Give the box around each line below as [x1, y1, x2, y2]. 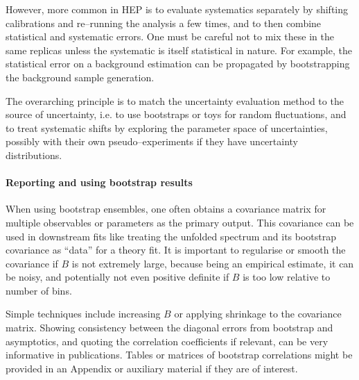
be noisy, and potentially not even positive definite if [6, 270, 229, 284]
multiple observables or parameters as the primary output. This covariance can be [6, 215, 354, 229]
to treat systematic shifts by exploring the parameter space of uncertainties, [6, 120, 328, 135]
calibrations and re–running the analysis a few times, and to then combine [6, 15, 322, 30]
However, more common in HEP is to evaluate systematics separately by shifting [6, 2, 349, 16]
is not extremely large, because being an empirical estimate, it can [71, 256, 354, 270]
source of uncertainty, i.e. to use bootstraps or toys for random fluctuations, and [6, 107, 347, 122]
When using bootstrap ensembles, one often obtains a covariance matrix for [6, 201, 326, 216]
